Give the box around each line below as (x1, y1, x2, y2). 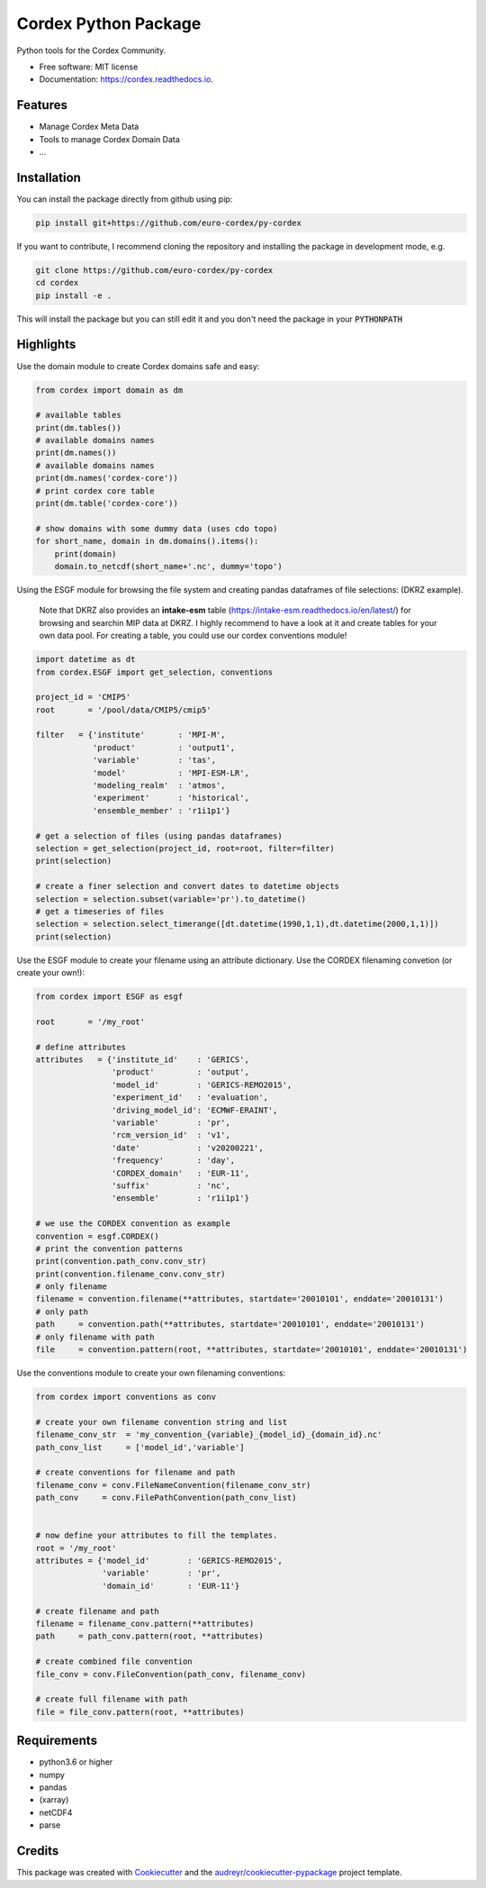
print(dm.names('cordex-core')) (35, 473, 179, 484)
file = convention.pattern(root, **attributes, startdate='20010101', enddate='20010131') (35, 1345, 468, 1355)
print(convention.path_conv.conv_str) (35, 1257, 207, 1266)
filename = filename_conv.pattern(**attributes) (35, 1619, 255, 1629)
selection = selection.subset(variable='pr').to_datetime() (35, 894, 307, 904)
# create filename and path (35, 1606, 159, 1616)
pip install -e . (35, 290, 112, 301)
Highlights (16, 337, 76, 352)
